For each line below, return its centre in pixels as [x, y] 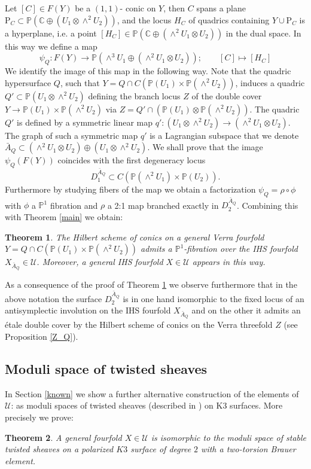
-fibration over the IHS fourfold [241, 249]
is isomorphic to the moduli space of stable [229, 437]
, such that [80, 82]
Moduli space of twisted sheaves [106, 368]
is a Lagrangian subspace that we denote [224, 135]
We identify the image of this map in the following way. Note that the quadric [148, 70]
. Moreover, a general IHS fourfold [100, 262]
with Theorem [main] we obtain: [64, 216]
